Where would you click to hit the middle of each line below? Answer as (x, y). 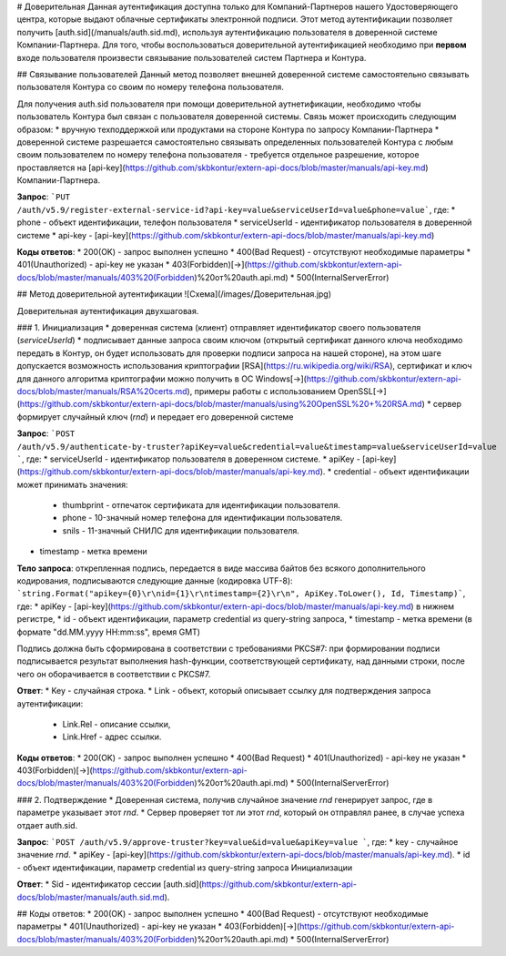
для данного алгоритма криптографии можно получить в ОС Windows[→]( (162, 379)
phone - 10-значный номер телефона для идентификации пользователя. (202, 518)
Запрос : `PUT (44, 197)
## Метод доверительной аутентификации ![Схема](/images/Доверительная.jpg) (174, 294)
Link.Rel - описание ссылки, (116, 724)
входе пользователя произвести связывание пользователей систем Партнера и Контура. (192, 57)
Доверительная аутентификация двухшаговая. (108, 310)
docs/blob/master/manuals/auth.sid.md (91, 897)
